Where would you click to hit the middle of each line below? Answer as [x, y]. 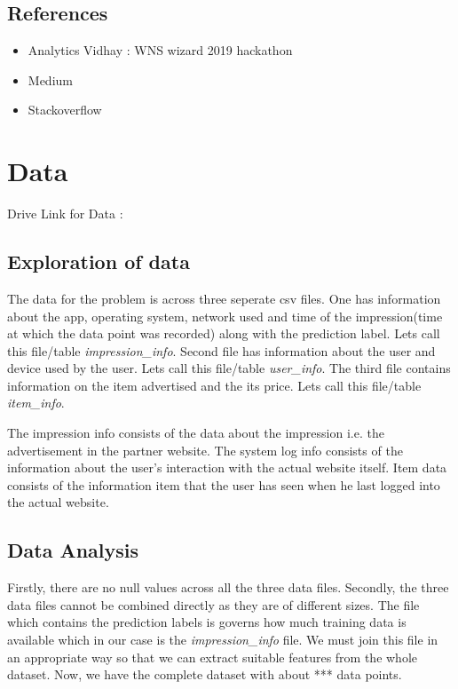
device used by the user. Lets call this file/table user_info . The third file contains [229, 368]
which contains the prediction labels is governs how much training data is [207, 622]
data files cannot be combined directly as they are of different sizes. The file [213, 604]
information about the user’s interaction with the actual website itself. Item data [227, 467]
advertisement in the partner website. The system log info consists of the [205, 450]
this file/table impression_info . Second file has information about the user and [221, 350]
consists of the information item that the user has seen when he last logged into [224, 484]
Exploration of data [99, 261]
